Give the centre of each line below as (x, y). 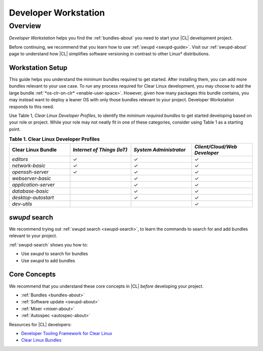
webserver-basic (31, 178)
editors (20, 159)
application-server (33, 185)
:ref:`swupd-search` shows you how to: (48, 245)
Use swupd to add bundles (48, 260)
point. (15, 129)
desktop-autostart (33, 197)
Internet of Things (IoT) (100, 149)
